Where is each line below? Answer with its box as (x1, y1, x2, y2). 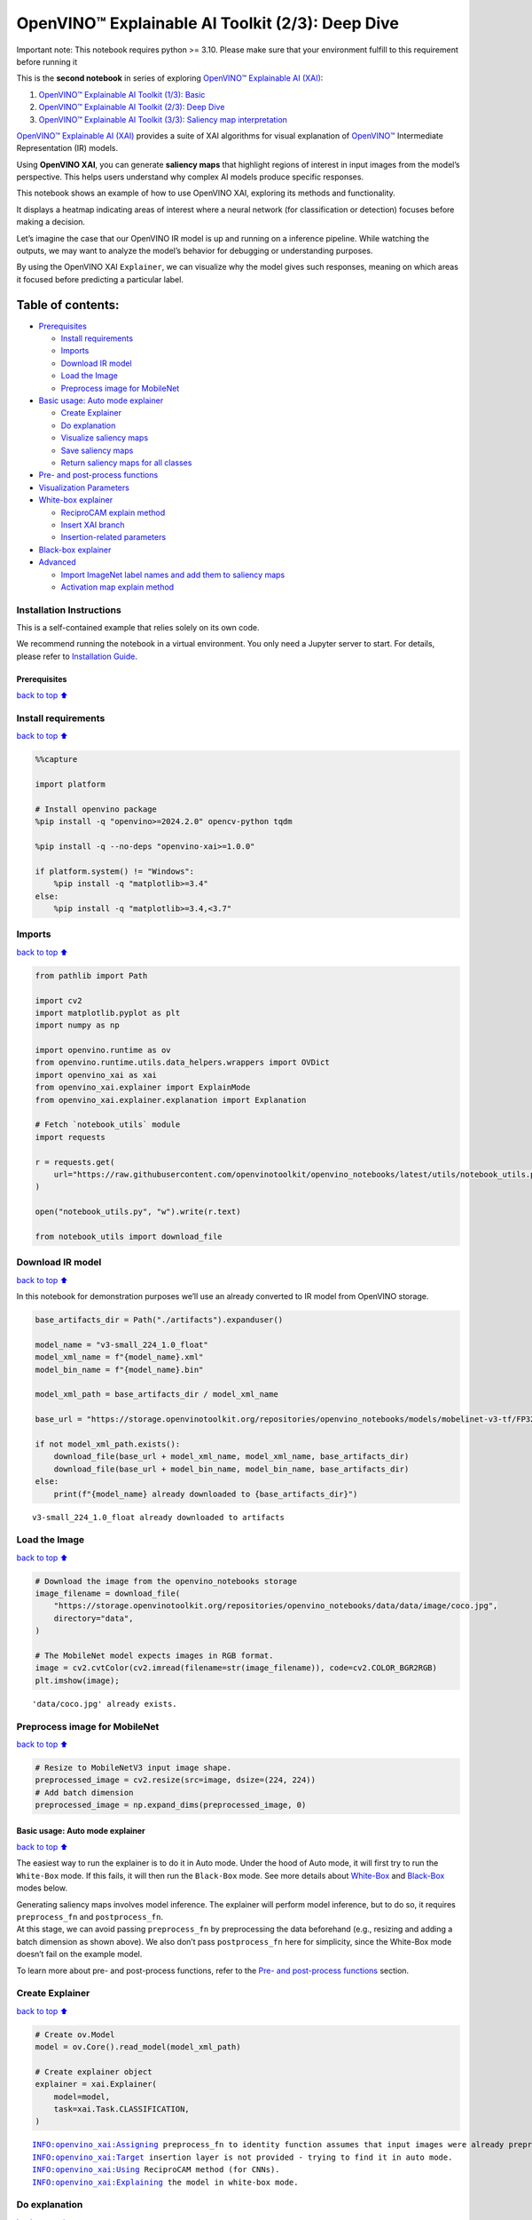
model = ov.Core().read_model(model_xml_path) (35, 2042, 241, 2052)
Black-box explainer (38, 544, 112, 555)
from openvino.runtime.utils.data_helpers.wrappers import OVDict (35, 1058, 330, 1067)
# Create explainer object (35, 2066, 153, 2077)
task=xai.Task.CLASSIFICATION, (53, 2105, 190, 2114)
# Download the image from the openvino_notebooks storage (35, 1576, 297, 1586)
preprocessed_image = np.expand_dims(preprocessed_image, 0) (35, 1800, 307, 1811)
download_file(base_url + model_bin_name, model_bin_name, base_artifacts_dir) (53, 1463, 410, 1474)
